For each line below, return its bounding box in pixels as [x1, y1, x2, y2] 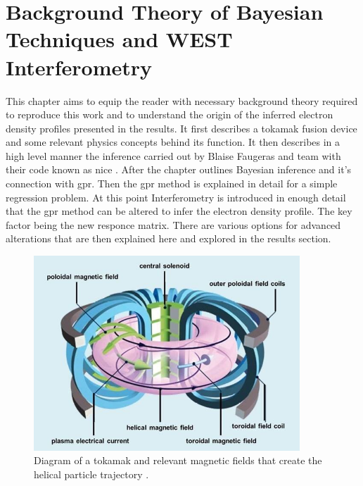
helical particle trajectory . [34, 466, 149, 481]
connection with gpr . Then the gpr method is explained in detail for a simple [6, 176, 338, 191]
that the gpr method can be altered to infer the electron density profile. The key [6, 204, 352, 218]
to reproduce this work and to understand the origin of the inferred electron [6, 107, 333, 122]
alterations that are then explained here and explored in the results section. [6, 231, 331, 246]
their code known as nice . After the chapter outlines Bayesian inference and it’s [6, 162, 352, 177]
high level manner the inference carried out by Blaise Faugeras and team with [6, 148, 341, 163]
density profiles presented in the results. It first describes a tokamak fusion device [6, 120, 357, 135]
